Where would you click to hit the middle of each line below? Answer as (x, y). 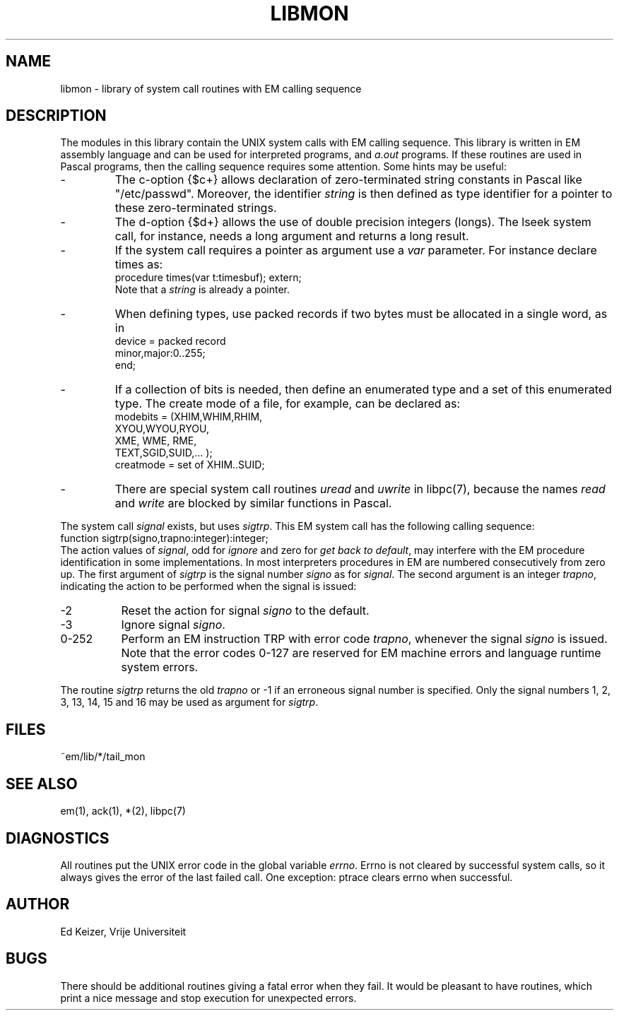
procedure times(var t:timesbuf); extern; (208, 278)
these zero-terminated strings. (196, 208)
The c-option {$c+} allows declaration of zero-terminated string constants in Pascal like (348, 180)
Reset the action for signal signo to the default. (245, 611)
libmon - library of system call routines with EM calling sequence (211, 88)
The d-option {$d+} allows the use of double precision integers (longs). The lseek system (353, 222)
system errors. (160, 667)
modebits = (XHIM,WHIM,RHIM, (189, 417)
